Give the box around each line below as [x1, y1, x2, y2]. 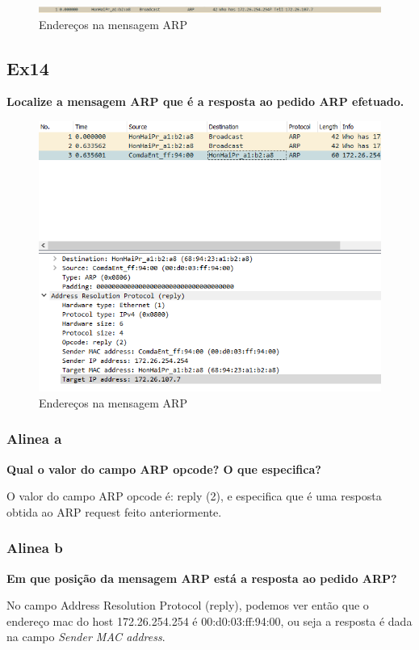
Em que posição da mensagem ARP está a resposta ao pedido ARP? [6, 569, 397, 586]
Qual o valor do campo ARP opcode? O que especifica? [6, 460, 321, 477]
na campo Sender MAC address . [6, 628, 166, 645]
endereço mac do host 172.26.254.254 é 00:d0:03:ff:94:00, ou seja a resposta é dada [6, 612, 413, 629]
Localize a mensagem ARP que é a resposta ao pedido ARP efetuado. [6, 93, 404, 110]
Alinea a [6, 428, 62, 449]
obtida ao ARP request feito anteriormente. [6, 503, 222, 520]
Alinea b [6, 538, 63, 558]
